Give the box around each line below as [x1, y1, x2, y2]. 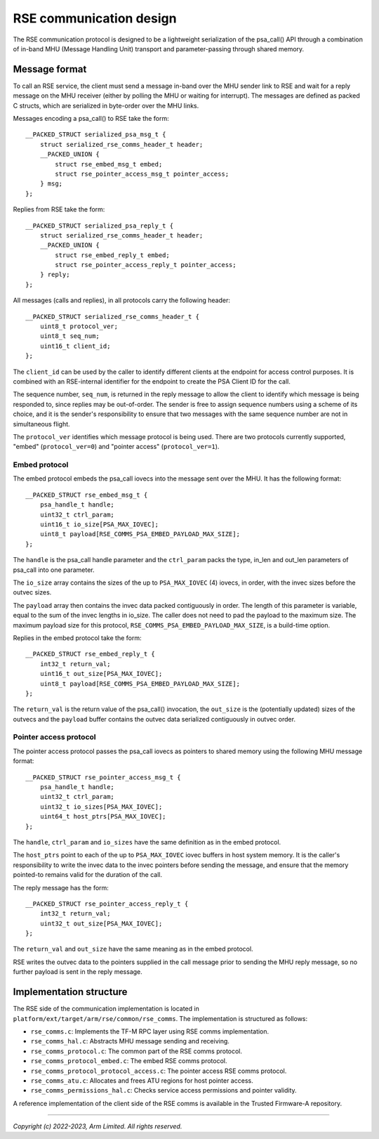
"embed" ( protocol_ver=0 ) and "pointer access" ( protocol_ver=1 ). [13, 443, 220, 451]
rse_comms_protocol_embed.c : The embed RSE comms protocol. [30, 1057, 227, 1065]
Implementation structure [13, 986, 128, 998]
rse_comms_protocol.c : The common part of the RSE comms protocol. [30, 1047, 242, 1055]
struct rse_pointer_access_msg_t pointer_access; [55, 169, 230, 178]
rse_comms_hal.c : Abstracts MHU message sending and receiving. [30, 1037, 230, 1046]
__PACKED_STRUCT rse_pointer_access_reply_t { [25, 899, 189, 908]
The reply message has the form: [13, 883, 109, 892]
